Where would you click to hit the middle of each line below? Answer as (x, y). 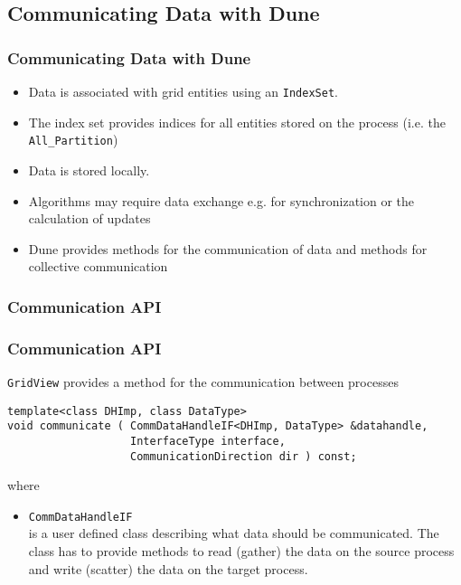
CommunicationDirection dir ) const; (244, 456)
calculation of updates (89, 218)
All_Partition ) (73, 140)
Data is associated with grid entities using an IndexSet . (183, 91)
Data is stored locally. (89, 170)
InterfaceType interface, (208, 441)
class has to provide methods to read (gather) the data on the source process (241, 551)
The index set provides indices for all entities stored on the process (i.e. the (237, 122)
